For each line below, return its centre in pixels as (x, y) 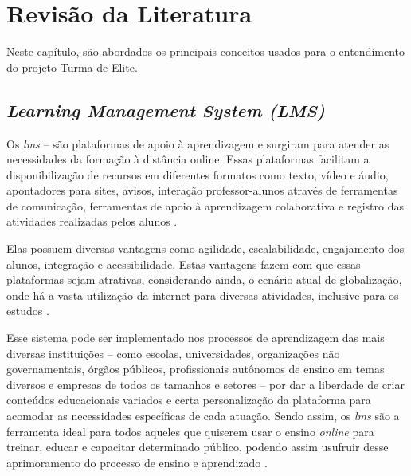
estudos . (28, 311)
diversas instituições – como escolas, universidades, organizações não (173, 353)
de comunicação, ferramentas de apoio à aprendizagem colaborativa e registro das (205, 205)
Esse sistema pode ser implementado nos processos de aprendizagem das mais (196, 338)
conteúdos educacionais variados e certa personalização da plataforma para (189, 400)
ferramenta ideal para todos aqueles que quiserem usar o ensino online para (190, 431)
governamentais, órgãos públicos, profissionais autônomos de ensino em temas (196, 369)
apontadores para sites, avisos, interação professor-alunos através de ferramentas (202, 190)
